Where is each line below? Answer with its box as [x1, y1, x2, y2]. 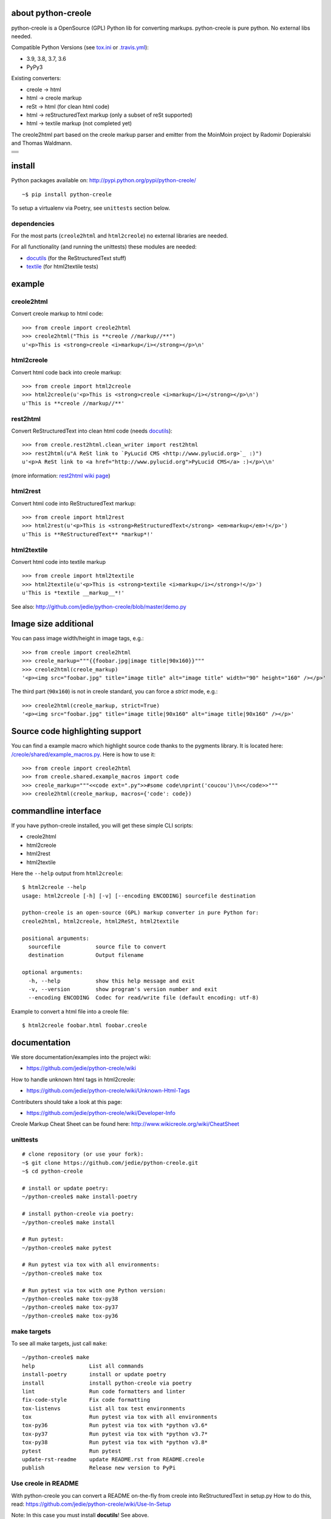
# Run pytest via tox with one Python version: [22, 1287, 166, 1294]
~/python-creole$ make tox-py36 [22, 1312, 118, 1319]
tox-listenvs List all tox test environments [22, 1405, 185, 1412]
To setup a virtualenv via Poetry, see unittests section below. [11, 204, 170, 211]
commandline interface [11, 806, 101, 816]
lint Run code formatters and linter [22, 1388, 185, 1394]
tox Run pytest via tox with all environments [22, 1413, 218, 1421]
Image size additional [11, 619, 94, 629]
